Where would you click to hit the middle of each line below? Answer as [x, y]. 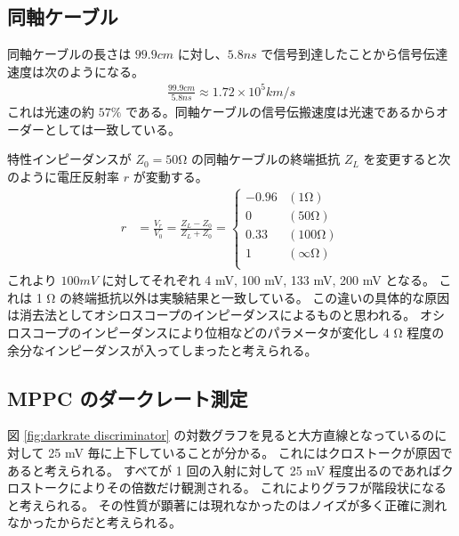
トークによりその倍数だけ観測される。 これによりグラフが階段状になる [239, 487]
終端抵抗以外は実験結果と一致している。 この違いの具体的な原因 [261, 297]
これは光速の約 [51, 112]
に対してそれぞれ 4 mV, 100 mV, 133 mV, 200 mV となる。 [268, 280]
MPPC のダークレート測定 [128, 398]
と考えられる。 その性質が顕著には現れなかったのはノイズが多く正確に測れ [227, 504]
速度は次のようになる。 [76, 71]
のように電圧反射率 [63, 177]
